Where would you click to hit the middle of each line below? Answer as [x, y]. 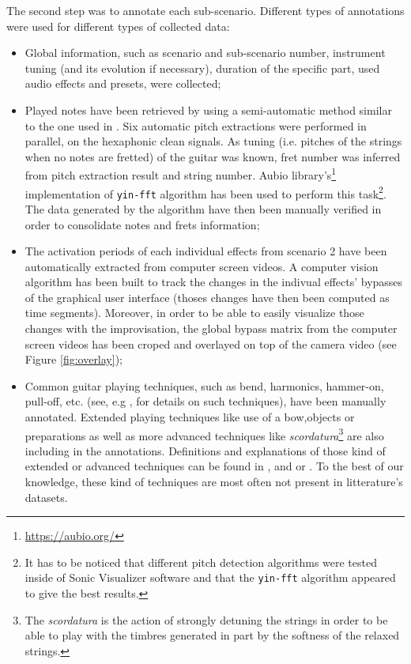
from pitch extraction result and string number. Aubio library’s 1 [181, 174]
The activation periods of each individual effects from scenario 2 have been [206, 251]
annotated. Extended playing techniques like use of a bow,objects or [190, 417]
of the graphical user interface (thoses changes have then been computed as [207, 297]
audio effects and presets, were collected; [123, 83]
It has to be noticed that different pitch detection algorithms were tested [201, 562]
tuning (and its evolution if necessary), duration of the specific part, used [202, 68]
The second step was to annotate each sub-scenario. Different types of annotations [205, 10]
